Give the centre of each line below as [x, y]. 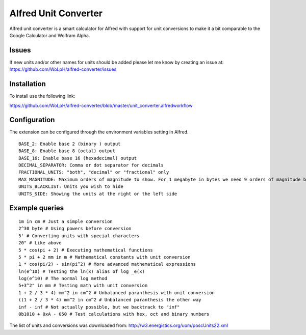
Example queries [37, 208]
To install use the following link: [42, 96]
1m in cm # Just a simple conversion [66, 221]
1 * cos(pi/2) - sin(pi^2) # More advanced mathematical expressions [107, 264]
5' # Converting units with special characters [79, 236]
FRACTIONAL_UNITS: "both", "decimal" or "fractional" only [94, 172]
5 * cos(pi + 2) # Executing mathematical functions [86, 250]
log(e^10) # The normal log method [63, 278]
